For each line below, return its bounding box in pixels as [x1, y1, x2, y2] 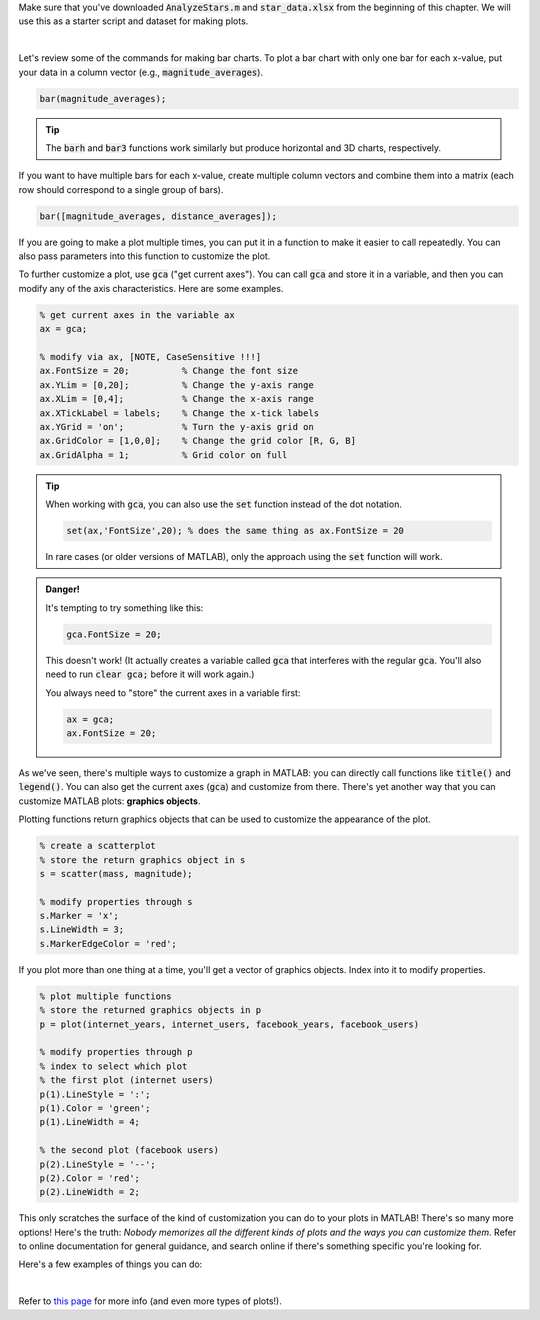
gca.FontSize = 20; [66, 628, 162, 640]
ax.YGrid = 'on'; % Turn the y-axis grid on [39, 421, 314, 432]
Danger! [45, 583, 80, 595]
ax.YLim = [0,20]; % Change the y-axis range [39, 379, 314, 390]
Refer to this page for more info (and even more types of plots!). [18, 1295, 282, 1307]
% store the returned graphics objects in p [39, 1005, 262, 1016]
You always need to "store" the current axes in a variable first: [45, 686, 301, 699]
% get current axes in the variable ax [39, 309, 235, 320]
